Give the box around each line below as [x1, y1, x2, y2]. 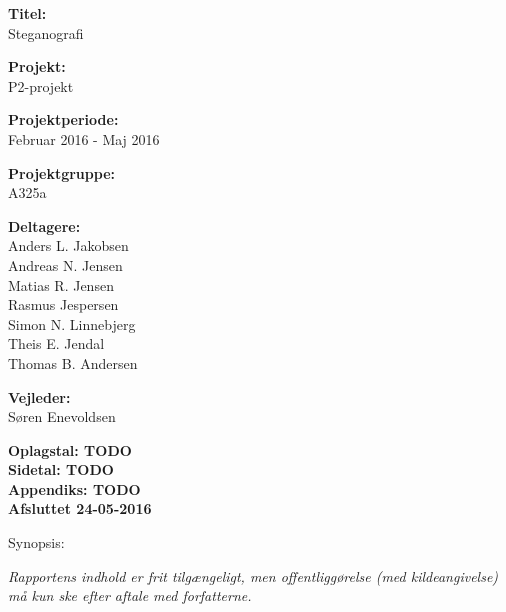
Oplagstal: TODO [8, 439, 132, 460]
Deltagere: [8, 215, 81, 236]
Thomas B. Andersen [8, 352, 138, 373]
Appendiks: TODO [8, 478, 141, 499]
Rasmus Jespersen [8, 294, 119, 315]
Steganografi [8, 22, 84, 43]
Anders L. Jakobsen [8, 235, 129, 256]
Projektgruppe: [8, 162, 116, 183]
